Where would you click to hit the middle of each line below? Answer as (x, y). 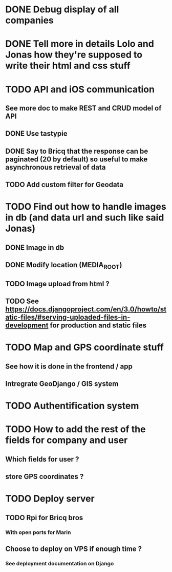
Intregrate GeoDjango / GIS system (62, 384)
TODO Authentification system (72, 406)
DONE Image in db (35, 247)
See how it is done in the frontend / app (69, 366)
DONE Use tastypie (36, 134)
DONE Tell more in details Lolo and (80, 44)
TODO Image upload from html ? (58, 284)
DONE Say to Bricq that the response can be (77, 151)
